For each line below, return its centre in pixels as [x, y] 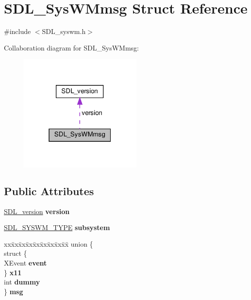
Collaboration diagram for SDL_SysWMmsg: [71, 47]
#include [17, 31]
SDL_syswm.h [64, 31]
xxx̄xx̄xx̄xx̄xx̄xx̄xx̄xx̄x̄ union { [49, 243]
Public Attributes [49, 191]
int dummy [22, 282]
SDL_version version [37, 211]
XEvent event [25, 262]
